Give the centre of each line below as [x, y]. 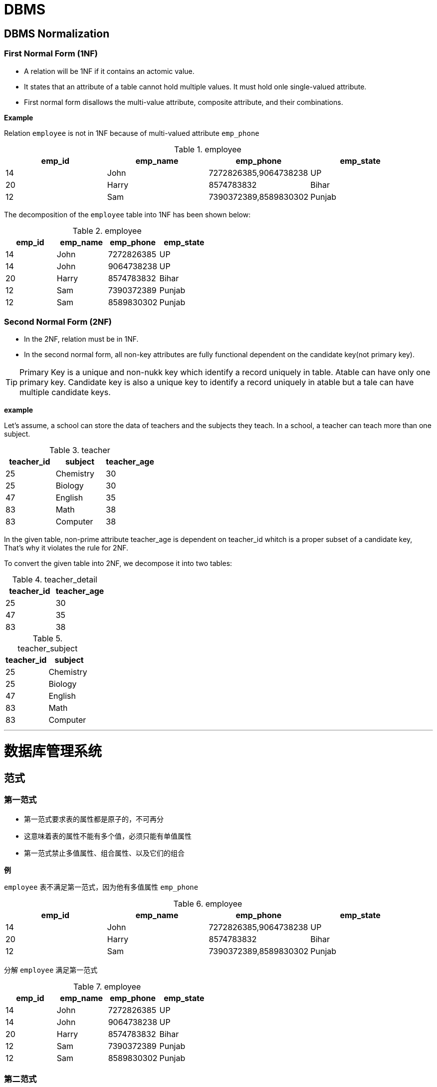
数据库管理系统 [53, 752]
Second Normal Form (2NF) [58, 321]
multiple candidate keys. [65, 392]
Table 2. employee [107, 231]
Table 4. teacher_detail [55, 580]
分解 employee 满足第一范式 [51, 970]
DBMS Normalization [57, 33]
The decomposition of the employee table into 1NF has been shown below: [127, 214]
